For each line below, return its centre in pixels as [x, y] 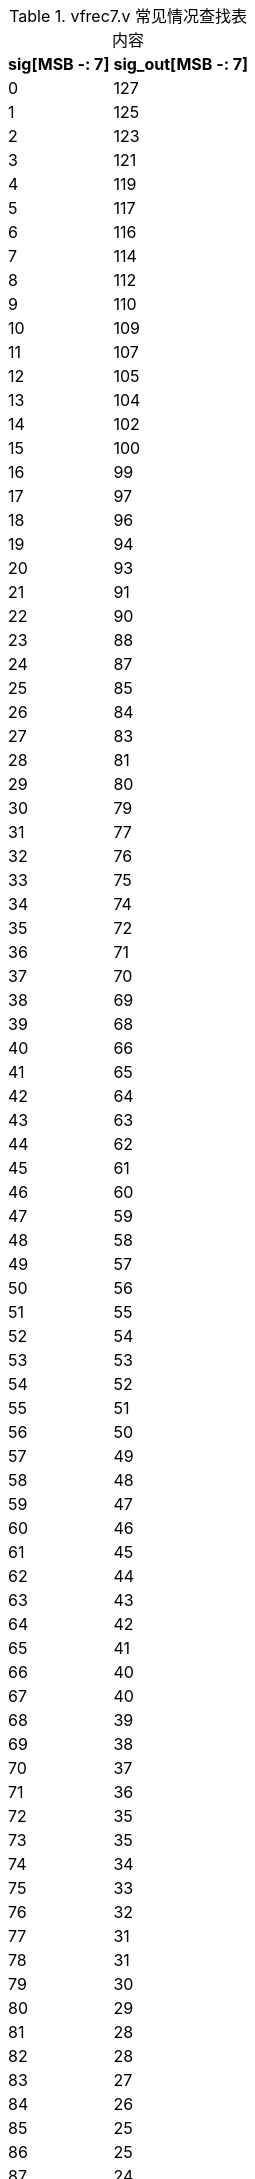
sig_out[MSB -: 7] [181, 64]
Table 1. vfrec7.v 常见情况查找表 [128, 16]
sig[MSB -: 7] [59, 64]
